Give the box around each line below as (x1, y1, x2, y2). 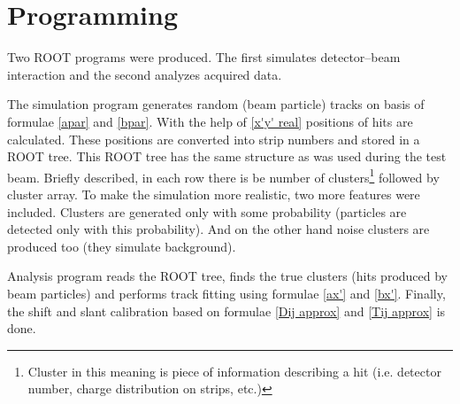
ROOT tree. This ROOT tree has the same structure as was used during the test (7, 147, 447, 166)
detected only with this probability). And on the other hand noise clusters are (7, 220, 430, 238)
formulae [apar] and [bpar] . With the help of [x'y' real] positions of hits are (7, 112, 413, 130)
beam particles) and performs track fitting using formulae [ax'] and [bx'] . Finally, (7, 284, 446, 302)
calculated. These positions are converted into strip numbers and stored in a (7, 129, 420, 148)
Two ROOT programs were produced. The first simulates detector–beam (7, 48, 401, 66)
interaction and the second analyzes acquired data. (7, 65, 282, 83)
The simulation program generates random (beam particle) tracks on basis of (7, 95, 425, 113)
